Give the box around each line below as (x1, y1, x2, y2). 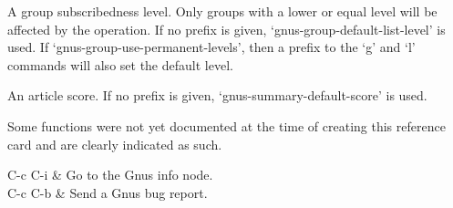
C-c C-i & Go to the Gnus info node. (7, 165, 213, 184)
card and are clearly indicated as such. (7, 134, 222, 153)
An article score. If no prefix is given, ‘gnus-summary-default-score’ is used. (7, 86, 427, 105)
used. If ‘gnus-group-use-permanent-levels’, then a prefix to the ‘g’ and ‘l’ (7, 37, 416, 57)
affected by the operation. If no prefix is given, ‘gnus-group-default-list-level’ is (7, 19, 446, 38)
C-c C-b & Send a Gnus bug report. (7, 182, 208, 202)
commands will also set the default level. (7, 55, 233, 74)
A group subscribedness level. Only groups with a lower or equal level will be (7, 2, 438, 20)
